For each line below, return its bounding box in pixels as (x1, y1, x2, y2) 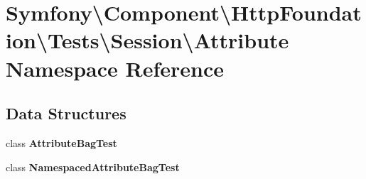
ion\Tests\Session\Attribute (6, 26, 289, 55)
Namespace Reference (6, 53, 224, 82)
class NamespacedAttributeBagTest (6, 159, 180, 174)
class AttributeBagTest (6, 135, 117, 150)
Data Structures (6, 102, 127, 124)
